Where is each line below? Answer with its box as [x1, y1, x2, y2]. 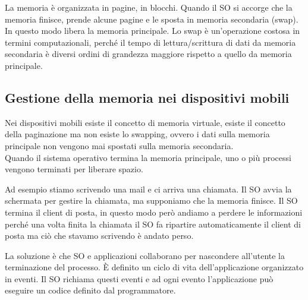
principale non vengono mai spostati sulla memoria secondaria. [5, 139, 234, 151]
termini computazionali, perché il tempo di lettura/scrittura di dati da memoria [5, 36, 296, 48]
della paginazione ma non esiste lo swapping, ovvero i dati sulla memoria [5, 128, 270, 140]
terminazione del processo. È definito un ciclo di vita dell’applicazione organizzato [5, 261, 304, 273]
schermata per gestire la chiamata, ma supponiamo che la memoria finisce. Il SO [5, 194, 298, 207]
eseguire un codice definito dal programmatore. [5, 284, 176, 296]
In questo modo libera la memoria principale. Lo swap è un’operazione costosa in [5, 24, 300, 37]
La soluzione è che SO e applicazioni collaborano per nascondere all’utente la [5, 249, 285, 261]
